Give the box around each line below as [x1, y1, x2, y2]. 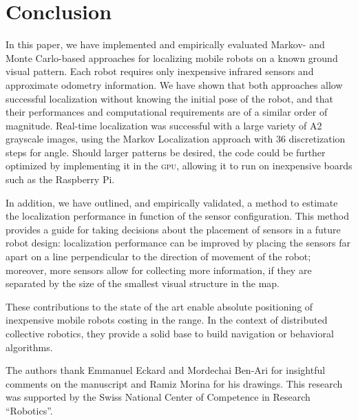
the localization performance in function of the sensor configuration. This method [6, 209, 349, 223]
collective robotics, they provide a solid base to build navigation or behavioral [6, 326, 334, 340]
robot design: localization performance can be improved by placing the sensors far [6, 235, 351, 250]
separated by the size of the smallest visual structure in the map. [6, 276, 280, 291]
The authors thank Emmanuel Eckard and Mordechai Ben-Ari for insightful [6, 363, 326, 377]
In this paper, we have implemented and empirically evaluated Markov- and [6, 37, 325, 52]
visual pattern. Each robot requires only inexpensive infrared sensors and [6, 64, 314, 78]
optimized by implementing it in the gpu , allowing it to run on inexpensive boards [6, 158, 352, 173]
